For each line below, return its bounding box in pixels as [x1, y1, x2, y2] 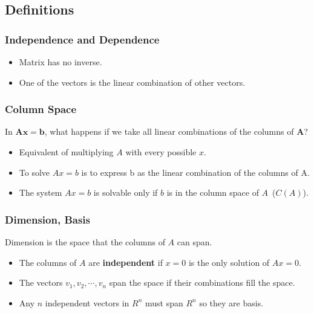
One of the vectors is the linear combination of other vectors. [19, 76, 246, 88]
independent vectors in [45, 296, 129, 309]
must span [145, 296, 183, 309]
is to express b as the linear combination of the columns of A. [81, 166, 310, 178]
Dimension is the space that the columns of [5, 236, 165, 248]
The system [19, 186, 62, 199]
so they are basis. [199, 296, 264, 309]
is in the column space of [166, 186, 259, 199]
